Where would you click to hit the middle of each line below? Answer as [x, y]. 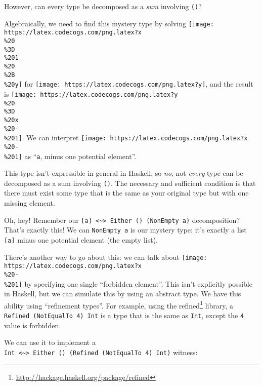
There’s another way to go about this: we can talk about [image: [106, 257]
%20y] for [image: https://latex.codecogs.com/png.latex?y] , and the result [129, 84]
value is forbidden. [33, 325]
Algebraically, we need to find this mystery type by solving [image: [109, 23]
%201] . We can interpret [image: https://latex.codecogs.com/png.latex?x [126, 138]
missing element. [30, 203]
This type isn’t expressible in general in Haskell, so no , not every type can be [124, 173]
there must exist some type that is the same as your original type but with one [126, 193]
